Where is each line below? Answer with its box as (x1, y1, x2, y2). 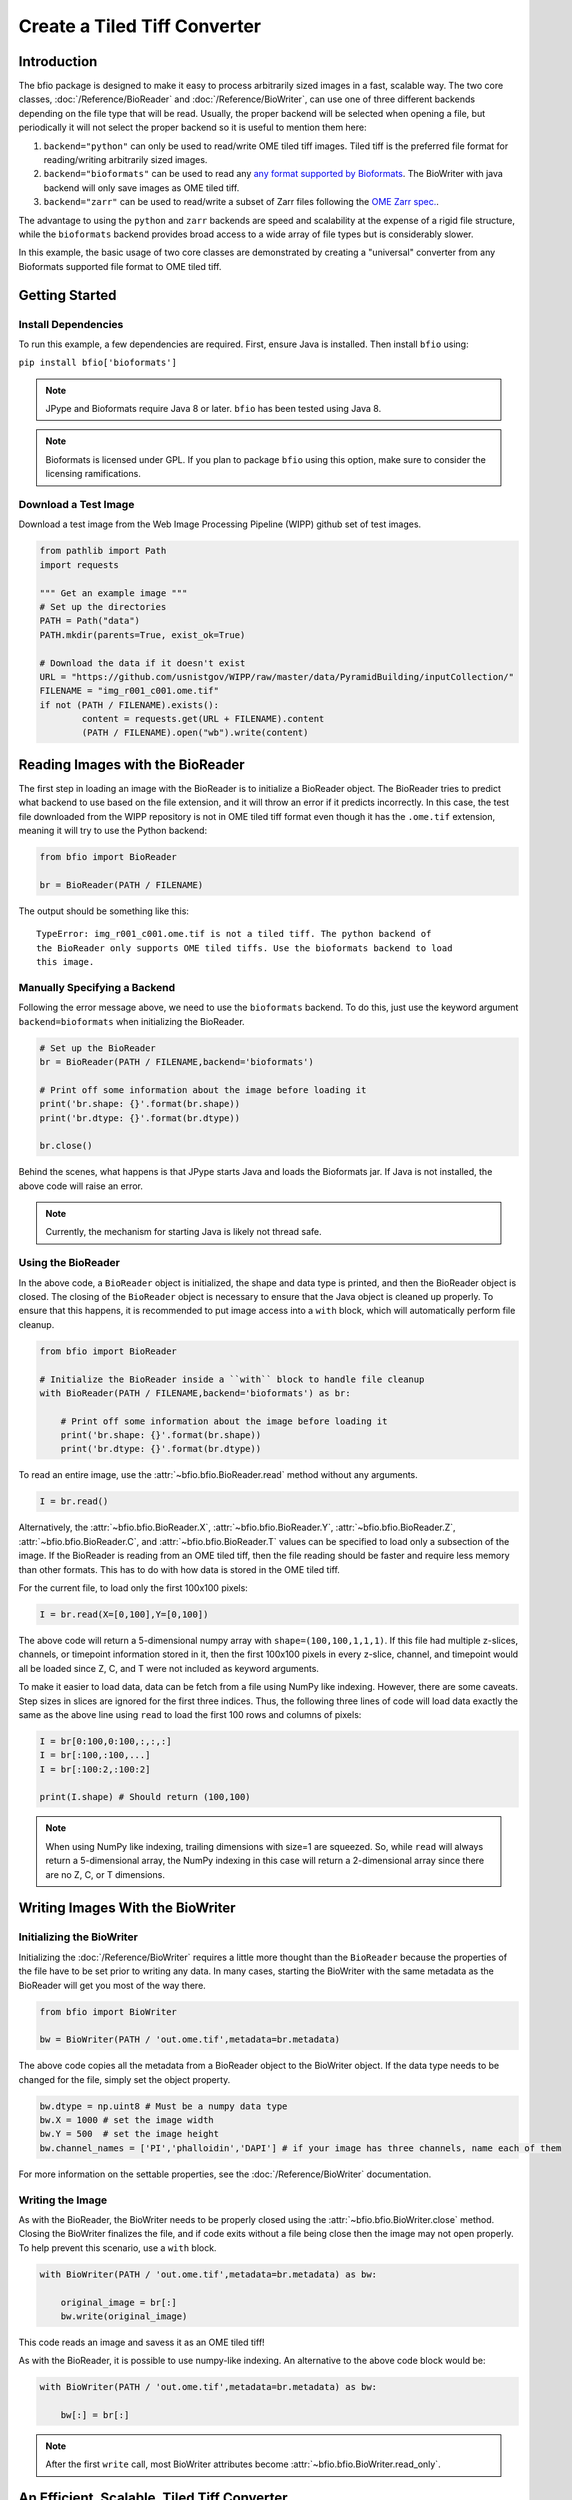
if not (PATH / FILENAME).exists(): (39, 699, 220, 710)
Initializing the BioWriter (18, 1930, 139, 1944)
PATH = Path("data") (39, 615, 140, 627)
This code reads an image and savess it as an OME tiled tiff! (18, 2336, 265, 2348)
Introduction (18, 53, 98, 70)
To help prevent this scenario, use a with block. (18, 2241, 217, 2254)
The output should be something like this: (18, 905, 190, 917)
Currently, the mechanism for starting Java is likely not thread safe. (45, 1226, 322, 1238)
